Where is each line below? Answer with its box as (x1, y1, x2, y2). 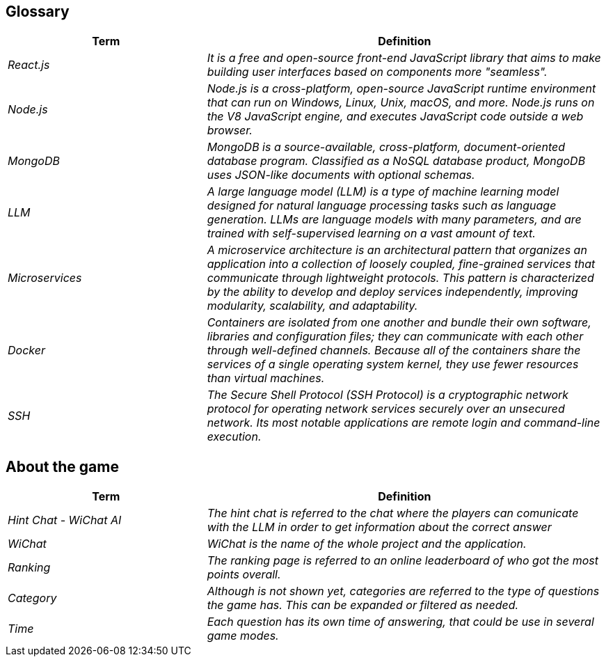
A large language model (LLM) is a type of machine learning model (207, 184, 559, 199)
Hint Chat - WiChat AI (8, 513, 122, 528)
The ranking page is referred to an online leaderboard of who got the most (207, 553, 598, 568)
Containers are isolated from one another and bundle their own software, (207, 315, 591, 330)
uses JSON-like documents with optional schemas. (207, 168, 475, 182)
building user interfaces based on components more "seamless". (207, 65, 548, 79)
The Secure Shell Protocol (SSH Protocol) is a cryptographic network (207, 388, 569, 402)
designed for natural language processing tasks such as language (207, 198, 557, 213)
